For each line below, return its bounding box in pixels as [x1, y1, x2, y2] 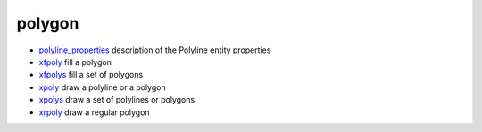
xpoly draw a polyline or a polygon [38, 81, 166, 93]
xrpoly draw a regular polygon [38, 107, 151, 118]
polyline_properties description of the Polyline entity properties [38, 45, 271, 55]
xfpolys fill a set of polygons [38, 70, 144, 80]
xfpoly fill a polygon [38, 56, 112, 67]
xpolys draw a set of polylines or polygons [38, 95, 195, 105]
